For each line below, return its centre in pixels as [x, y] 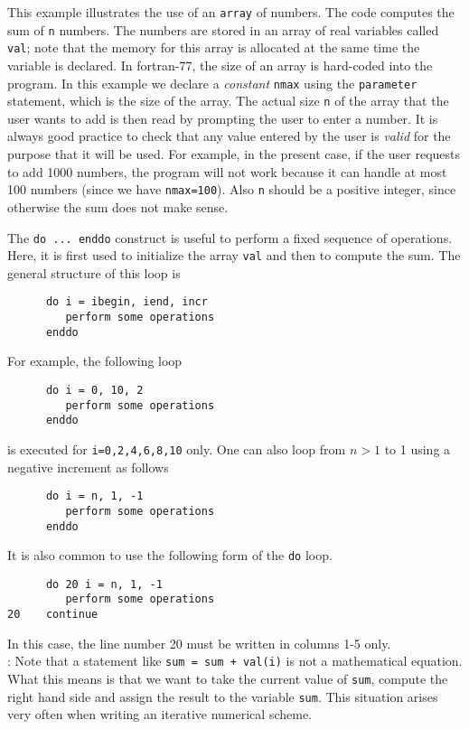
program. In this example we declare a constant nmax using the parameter [212, 83]
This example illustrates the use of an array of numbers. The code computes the [231, 12]
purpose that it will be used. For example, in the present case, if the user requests [234, 154]
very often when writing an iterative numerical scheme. [159, 714]
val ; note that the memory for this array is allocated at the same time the [214, 47]
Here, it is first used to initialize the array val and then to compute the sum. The [234, 255]
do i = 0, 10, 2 [94, 390]
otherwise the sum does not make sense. [118, 206]
